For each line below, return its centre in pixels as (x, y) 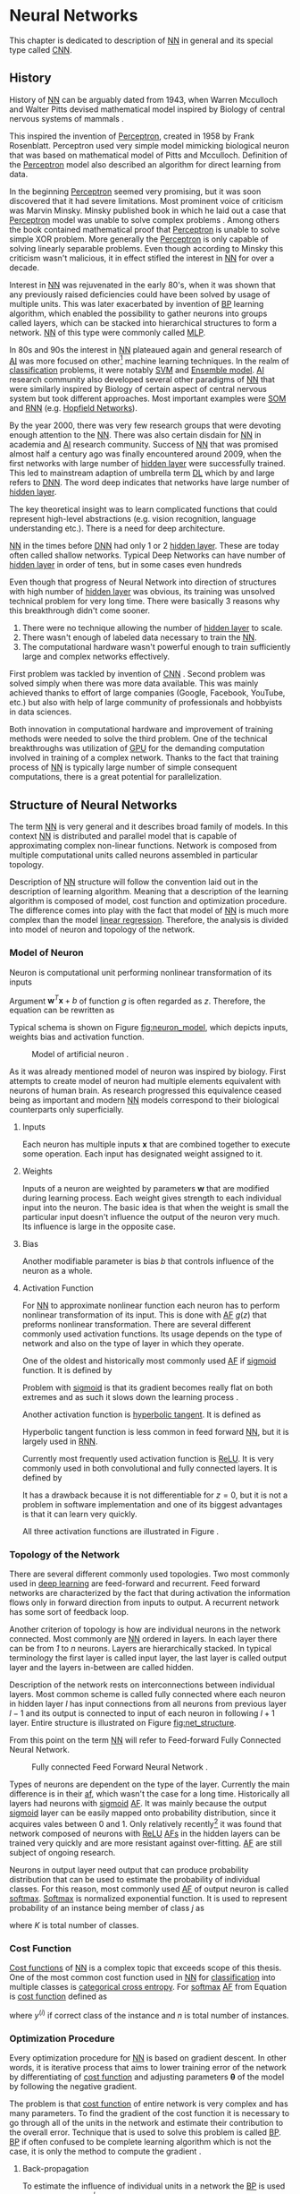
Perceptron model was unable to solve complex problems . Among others (144, 219)
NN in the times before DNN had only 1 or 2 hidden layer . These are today (144, 546)
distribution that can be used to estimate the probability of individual (135, 1880)
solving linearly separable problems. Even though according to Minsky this (146, 248)
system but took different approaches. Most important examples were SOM (148, 398)
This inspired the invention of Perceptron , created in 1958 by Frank (132, 136)
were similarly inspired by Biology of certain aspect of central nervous (138, 389)
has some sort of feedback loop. (69, 1612)
